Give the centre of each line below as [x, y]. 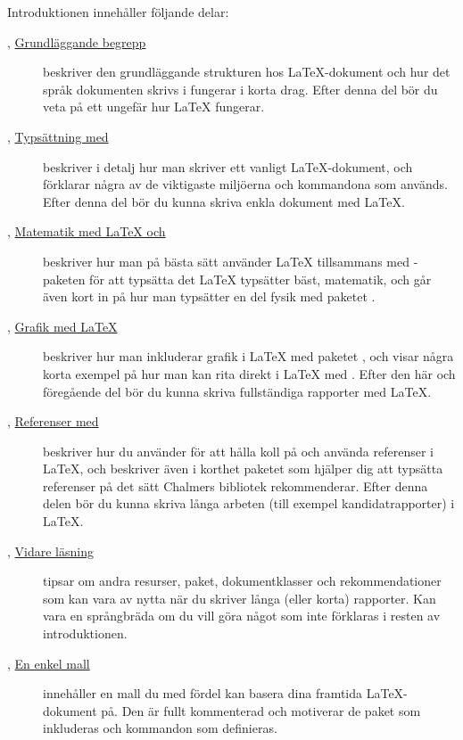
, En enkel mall [49, 663]
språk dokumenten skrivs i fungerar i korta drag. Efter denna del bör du [240, 89]
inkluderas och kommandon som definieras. [160, 728]
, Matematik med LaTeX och [87, 231]
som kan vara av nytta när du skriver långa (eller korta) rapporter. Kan [240, 598]
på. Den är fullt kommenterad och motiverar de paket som [261, 710]
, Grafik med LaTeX [62, 326]
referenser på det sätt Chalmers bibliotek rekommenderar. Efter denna [236, 485]
